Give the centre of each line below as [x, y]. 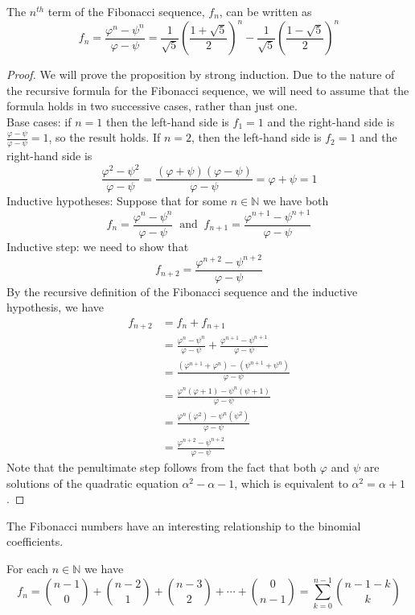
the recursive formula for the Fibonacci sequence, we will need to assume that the [208, 90]
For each [27, 569]
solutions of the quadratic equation [92, 483]
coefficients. [35, 541]
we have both [296, 201]
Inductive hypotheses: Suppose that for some [117, 201]
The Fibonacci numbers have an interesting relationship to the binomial [184, 525]
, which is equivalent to [291, 483]
